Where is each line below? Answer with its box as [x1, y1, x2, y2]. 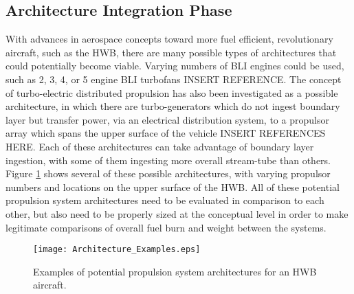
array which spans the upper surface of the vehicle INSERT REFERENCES [5, 126, 326, 140]
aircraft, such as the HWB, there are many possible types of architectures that [5, 45, 337, 59]
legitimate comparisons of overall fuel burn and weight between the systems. [5, 220, 327, 234]
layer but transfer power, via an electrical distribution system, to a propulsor [5, 112, 329, 126]
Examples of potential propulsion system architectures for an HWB [33, 264, 317, 278]
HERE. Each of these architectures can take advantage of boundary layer [5, 139, 314, 153]
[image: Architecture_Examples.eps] [33, 245, 201, 255]
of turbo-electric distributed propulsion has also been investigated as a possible [5, 85, 338, 100]
